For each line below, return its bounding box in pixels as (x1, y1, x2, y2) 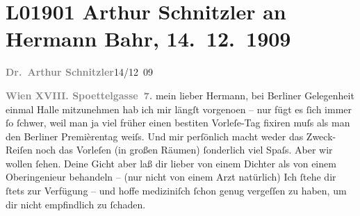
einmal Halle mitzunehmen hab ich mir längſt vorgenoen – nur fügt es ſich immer (6, 101, 352, 116)
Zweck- (306, 128, 336, 143)
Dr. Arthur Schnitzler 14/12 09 (6, 65, 153, 79)
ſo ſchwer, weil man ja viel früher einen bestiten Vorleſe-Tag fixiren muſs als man (6, 115, 350, 130)
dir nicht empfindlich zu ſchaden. (6, 197, 146, 211)
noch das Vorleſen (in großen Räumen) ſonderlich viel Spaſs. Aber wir (35, 142, 333, 157)
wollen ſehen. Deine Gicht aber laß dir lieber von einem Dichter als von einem (6, 156, 336, 170)
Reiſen (6, 142, 33, 157)
